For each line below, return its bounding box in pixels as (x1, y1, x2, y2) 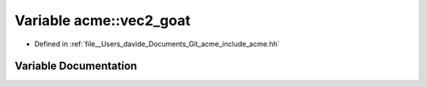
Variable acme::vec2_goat (14, 12, 191, 29)
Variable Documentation (14, 60, 138, 73)
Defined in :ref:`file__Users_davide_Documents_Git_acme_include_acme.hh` (34, 39, 280, 49)
